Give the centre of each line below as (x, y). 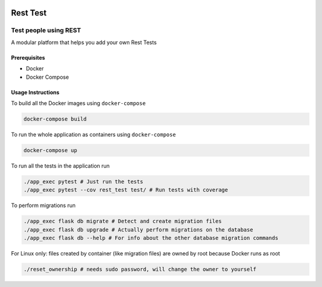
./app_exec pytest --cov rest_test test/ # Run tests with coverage (126, 190)
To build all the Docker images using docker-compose (78, 103)
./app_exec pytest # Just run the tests (83, 181)
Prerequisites (28, 57)
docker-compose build (55, 119)
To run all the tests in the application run (61, 166)
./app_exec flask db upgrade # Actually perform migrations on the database (138, 229)
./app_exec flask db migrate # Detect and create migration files (123, 221)
